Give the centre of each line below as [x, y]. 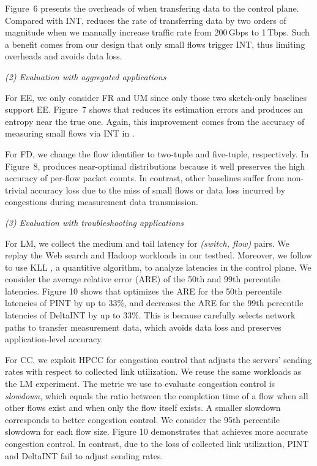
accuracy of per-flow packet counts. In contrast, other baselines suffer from [145, 178]
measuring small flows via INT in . [70, 133]
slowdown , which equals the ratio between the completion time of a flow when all [157, 395]
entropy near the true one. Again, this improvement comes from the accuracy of [155, 121]
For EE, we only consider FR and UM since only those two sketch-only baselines [156, 97]
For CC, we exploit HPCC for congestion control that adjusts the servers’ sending [158, 359]
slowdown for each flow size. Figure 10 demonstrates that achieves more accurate [156, 431]
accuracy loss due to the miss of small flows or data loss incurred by [158, 190]
